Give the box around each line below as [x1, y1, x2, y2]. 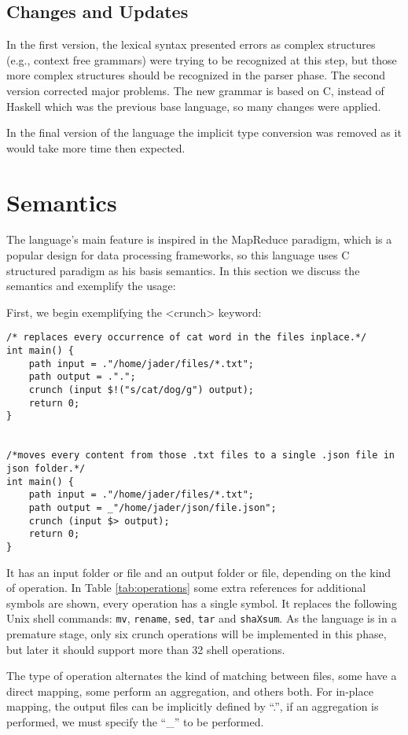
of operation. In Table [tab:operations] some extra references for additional [6, 579, 366, 596]
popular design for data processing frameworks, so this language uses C [6, 247, 350, 263]
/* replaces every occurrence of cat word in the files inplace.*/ [6, 332, 367, 344]
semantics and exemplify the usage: [6, 277, 176, 294]
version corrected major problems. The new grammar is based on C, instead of [6, 82, 384, 98]
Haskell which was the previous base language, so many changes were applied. [6, 97, 381, 114]
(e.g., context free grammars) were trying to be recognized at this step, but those [6, 51, 397, 68]
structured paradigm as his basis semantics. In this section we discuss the [6, 262, 360, 278]
